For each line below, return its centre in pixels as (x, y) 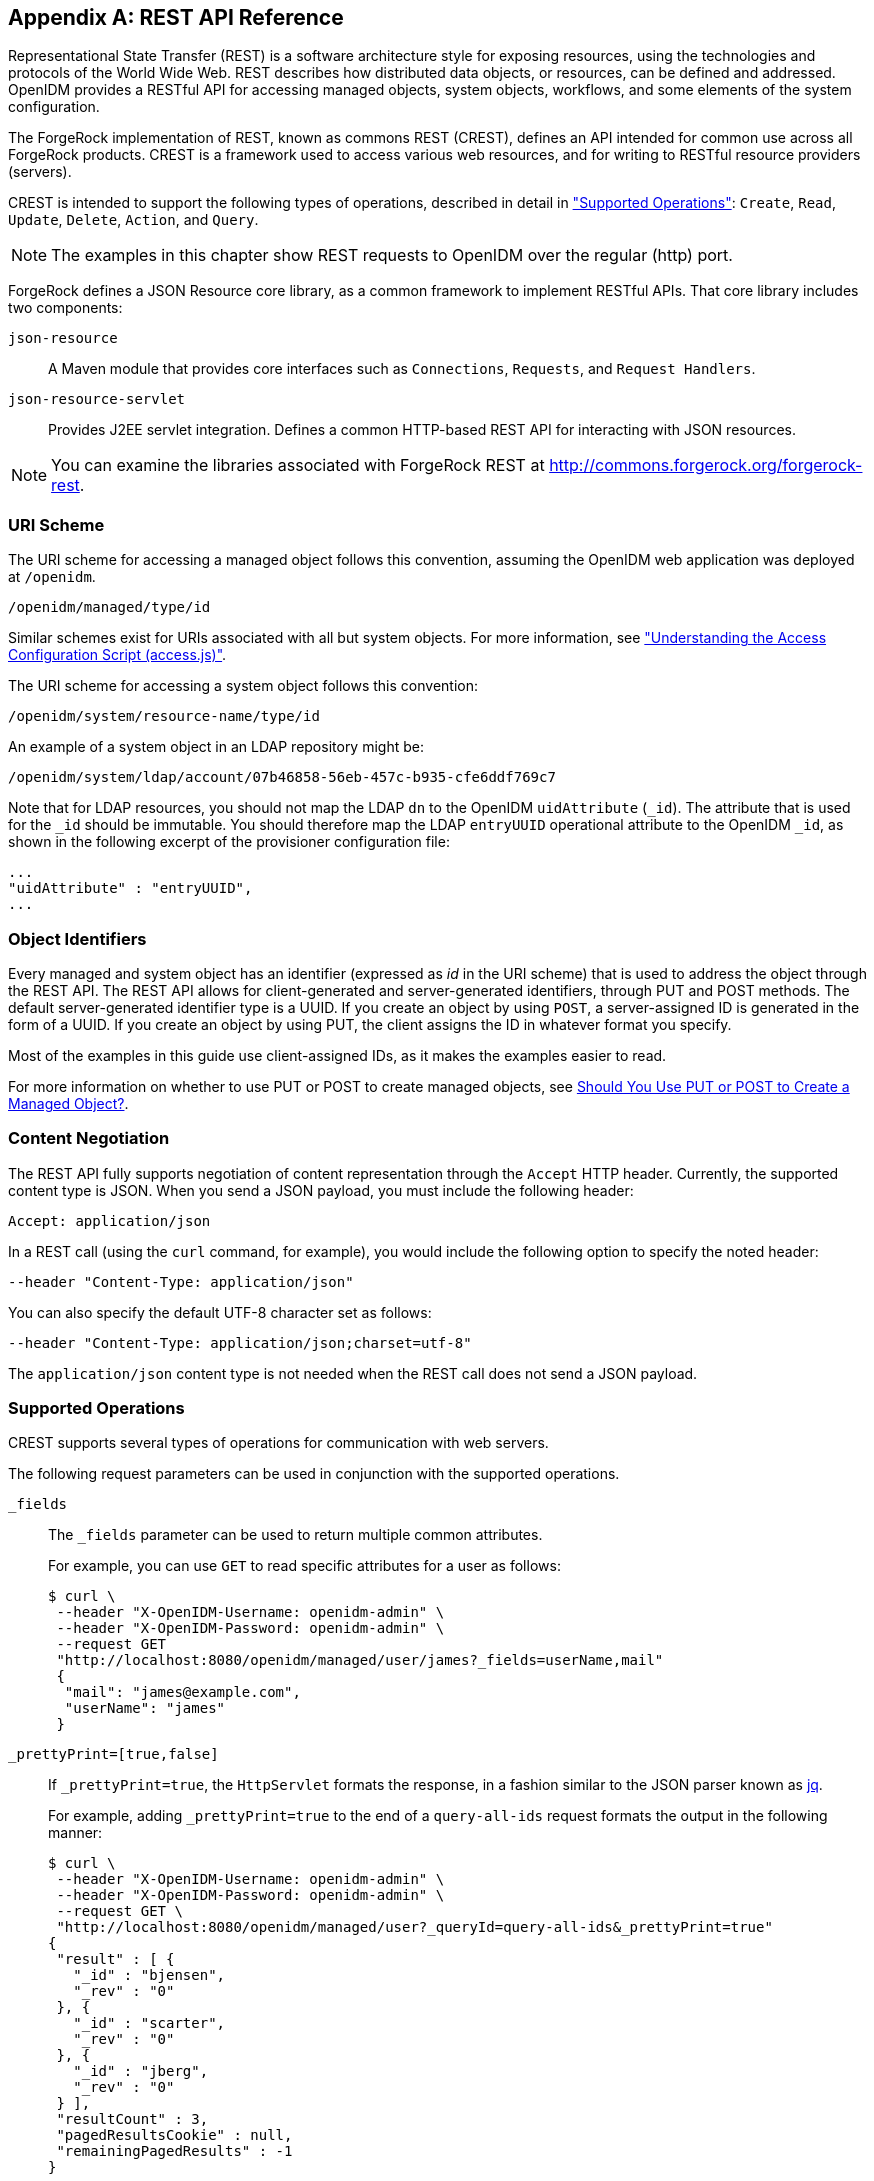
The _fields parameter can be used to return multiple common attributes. (295, 1535)
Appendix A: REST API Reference (176, 17)
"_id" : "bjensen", (149, 1975)
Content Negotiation (89, 1138)
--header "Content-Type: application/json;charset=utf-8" (240, 1342)
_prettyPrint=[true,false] (113, 1754)
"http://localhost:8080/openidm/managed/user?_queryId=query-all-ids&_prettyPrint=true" (414, 1927)
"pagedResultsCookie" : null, (174, 2135)
